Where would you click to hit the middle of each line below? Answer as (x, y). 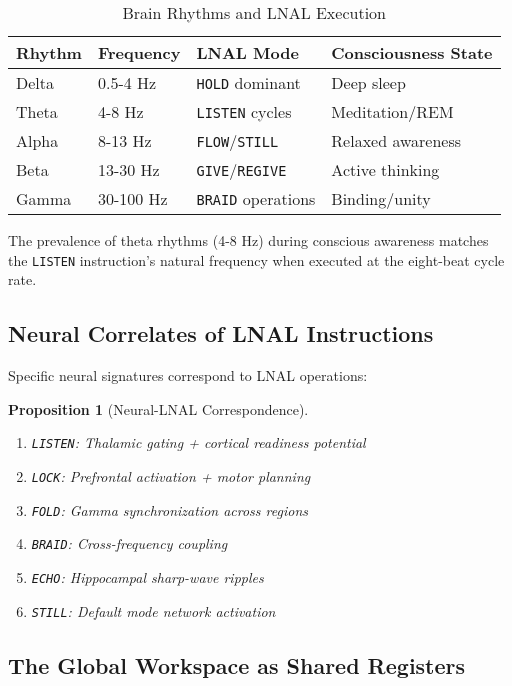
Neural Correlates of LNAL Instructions (221, 333)
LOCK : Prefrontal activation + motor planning (171, 475)
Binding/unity (381, 198)
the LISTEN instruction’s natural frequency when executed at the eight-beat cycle (256, 259)
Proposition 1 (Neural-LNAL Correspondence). (158, 408)
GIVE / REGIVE (241, 169)
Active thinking (385, 169)
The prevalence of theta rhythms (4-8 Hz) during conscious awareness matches (248, 240)
